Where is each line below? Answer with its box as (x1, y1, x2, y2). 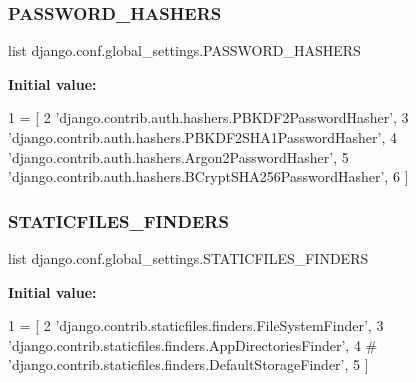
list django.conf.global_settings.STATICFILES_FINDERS (8, 248, 369, 268)
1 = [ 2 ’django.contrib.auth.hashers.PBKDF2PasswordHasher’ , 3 (8, 107, 409, 128)
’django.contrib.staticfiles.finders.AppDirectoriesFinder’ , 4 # (8, 334, 378, 355)
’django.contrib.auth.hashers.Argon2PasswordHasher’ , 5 (8, 146, 349, 167)
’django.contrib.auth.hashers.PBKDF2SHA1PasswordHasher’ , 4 (8, 127, 397, 147)
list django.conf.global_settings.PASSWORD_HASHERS (8, 40, 361, 61)
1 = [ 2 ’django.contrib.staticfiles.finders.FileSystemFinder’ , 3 (8, 315, 384, 336)
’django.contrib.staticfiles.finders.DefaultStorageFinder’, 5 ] (8, 354, 369, 375)
